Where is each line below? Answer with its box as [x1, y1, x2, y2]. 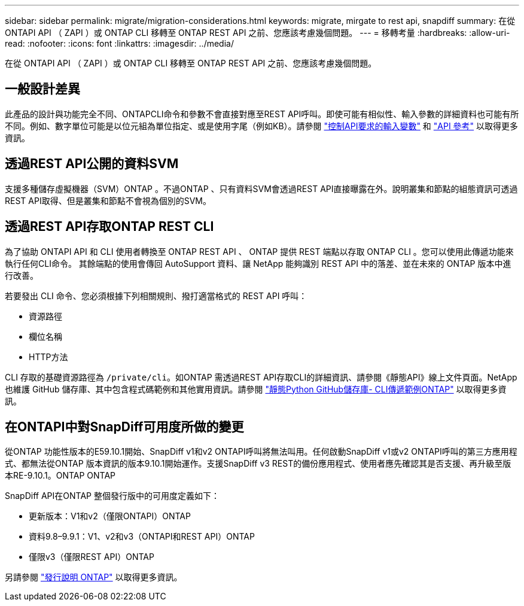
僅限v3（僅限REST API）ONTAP [29, 552, 154, 562]
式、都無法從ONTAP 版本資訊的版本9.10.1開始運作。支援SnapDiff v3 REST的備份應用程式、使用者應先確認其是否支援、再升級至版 [5, 458, 511, 469]
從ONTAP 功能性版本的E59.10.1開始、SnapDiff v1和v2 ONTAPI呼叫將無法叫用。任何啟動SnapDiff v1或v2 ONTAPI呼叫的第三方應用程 [5, 446, 517, 457]
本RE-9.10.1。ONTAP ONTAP [5, 470, 116, 481]
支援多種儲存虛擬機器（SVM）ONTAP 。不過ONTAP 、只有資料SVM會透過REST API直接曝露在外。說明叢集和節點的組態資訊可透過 [5, 183, 518, 194]
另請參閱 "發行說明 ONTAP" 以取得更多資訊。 [5, 572, 182, 583]
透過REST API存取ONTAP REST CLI [5, 219, 214, 235]
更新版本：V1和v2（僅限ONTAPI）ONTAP [29, 511, 191, 522]
